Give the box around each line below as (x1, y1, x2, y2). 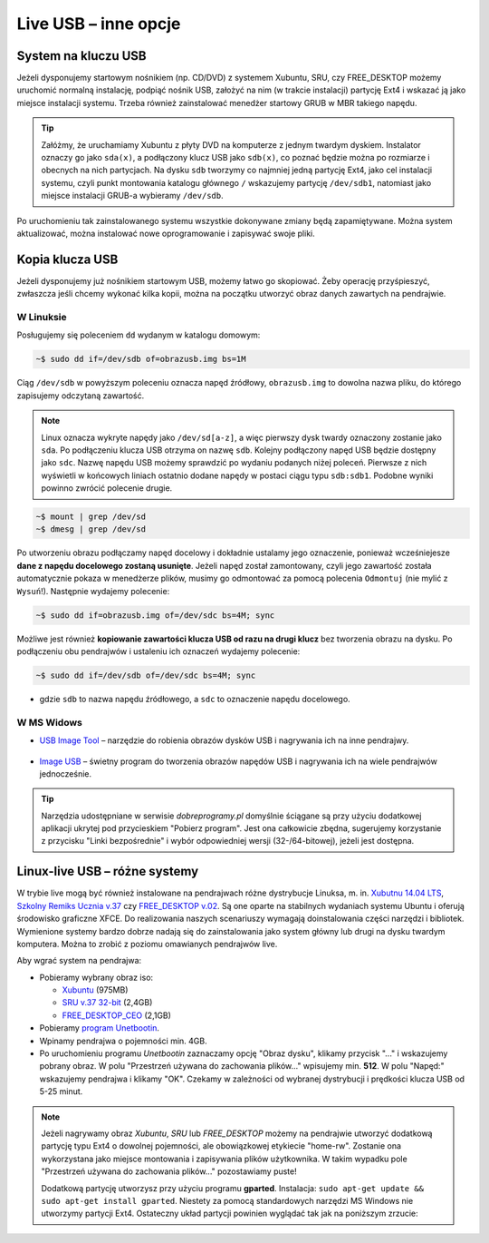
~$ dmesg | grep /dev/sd (35, 524, 147, 534)
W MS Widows (16, 716, 83, 729)
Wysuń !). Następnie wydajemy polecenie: (16, 585, 170, 596)
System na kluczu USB (16, 48, 147, 64)
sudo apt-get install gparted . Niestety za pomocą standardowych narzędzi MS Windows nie (41, 1195, 414, 1206)
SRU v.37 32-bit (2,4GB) (62, 997, 153, 1008)
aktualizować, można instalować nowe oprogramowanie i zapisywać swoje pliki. (16, 228, 316, 239)
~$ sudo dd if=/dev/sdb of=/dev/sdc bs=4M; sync (35, 670, 256, 680)
